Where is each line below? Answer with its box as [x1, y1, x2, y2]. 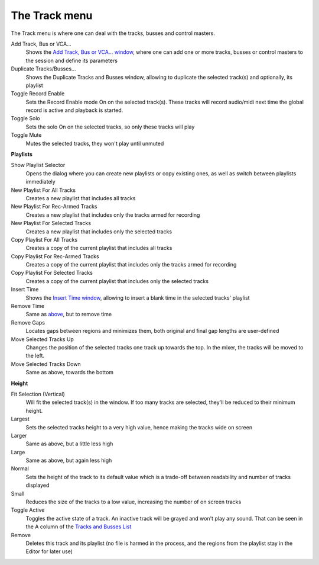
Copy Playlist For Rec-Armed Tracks [11, 252, 100, 260]
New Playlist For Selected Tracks [11, 220, 92, 227]
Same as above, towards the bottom [25, 369, 114, 376]
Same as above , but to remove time [25, 311, 112, 318]
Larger [11, 432, 27, 439]
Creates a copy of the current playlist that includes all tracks [25, 245, 172, 252]
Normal [11, 465, 29, 472]
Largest [11, 415, 30, 423]
